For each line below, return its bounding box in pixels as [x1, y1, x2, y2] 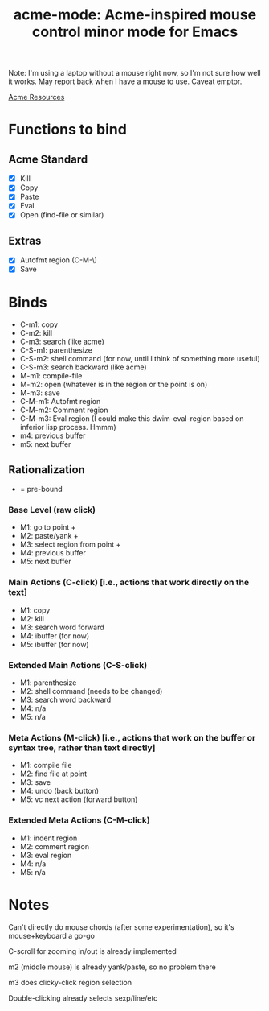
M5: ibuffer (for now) [19, 639, 90, 649]
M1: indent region [19, 833, 78, 843]
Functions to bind [8, 121, 127, 138]
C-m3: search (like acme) [19, 336, 104, 347]
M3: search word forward [19, 622, 104, 632]
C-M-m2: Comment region [19, 405, 108, 415]
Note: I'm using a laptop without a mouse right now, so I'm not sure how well [8, 68, 261, 78]
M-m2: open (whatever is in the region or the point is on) [19, 380, 208, 390]
